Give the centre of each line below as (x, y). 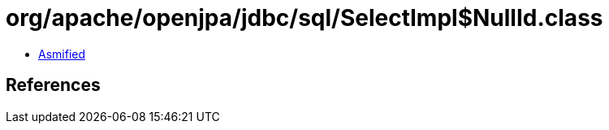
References (53, 85)
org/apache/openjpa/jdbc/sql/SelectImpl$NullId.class (304, 18)
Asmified (62, 54)
